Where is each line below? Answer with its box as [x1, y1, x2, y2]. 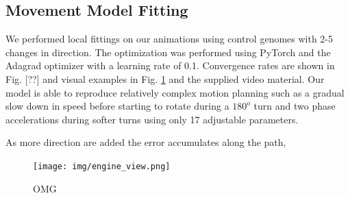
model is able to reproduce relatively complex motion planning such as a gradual [5, 85, 345, 99]
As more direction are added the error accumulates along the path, [5, 135, 286, 149]
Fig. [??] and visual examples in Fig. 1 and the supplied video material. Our [5, 71, 325, 86]
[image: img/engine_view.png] [33, 161, 171, 171]
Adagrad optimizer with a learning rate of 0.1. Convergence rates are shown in [5, 58, 335, 73]
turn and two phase [253, 99, 336, 113]
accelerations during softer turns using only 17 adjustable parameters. [5, 112, 299, 126]
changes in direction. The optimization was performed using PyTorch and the [5, 45, 331, 59]
